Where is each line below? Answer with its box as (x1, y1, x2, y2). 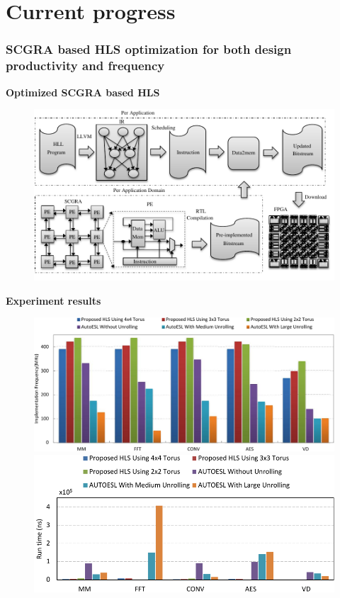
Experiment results (6, 293, 101, 308)
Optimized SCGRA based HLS (6, 84, 160, 99)
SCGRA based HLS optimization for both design (6, 40, 292, 58)
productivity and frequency (6, 57, 165, 74)
